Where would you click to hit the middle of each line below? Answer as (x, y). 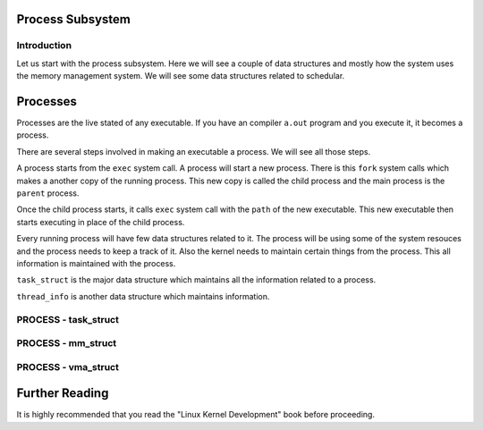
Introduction (44, 46)
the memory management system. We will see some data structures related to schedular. (181, 76)
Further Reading (63, 393)
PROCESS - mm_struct (67, 343)
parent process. (48, 193)
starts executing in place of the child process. (101, 222)
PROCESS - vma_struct (68, 367)
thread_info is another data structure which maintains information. (143, 296)
